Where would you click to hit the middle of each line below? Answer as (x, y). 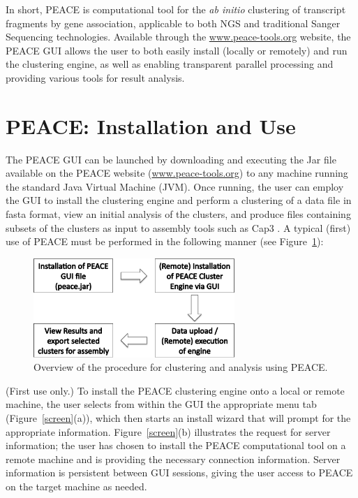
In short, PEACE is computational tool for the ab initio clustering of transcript (176, 9)
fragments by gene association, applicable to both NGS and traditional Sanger (173, 23)
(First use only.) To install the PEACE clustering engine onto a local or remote (175, 390)
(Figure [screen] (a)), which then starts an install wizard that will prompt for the (178, 417)
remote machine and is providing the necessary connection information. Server (173, 459)
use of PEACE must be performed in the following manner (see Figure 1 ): (165, 241)
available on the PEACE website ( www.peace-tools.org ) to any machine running (177, 173)
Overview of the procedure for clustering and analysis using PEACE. (181, 367)
